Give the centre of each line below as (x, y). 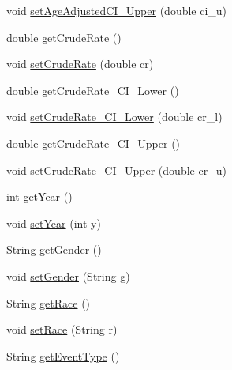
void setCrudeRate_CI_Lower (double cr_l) (114, 117)
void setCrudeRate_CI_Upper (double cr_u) (116, 170)
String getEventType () (63, 355)
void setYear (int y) (54, 223)
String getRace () (49, 302)
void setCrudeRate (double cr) (80, 64)
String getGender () (54, 249)
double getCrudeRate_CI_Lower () (93, 90)
